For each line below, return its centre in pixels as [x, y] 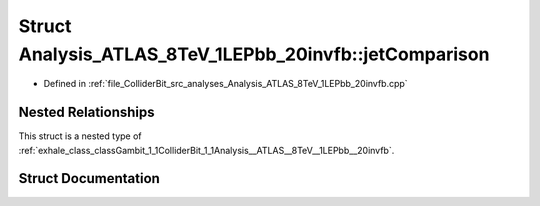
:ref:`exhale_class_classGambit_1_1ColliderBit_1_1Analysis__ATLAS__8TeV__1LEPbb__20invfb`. [206, 150]
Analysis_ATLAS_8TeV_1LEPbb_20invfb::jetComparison [254, 54]
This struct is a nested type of [80, 136]
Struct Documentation [89, 178]
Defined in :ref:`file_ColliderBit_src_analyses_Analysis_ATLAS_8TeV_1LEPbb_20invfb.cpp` [226, 84]
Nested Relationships [86, 112]
